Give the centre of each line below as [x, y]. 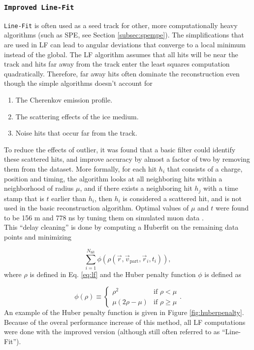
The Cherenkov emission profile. [64, 100]
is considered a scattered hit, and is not [182, 198]
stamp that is [24, 198]
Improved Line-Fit [39, 7]
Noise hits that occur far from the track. [76, 133]
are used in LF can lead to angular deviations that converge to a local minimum [125, 45]
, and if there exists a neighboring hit [136, 188]
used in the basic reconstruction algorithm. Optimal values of [96, 208]
